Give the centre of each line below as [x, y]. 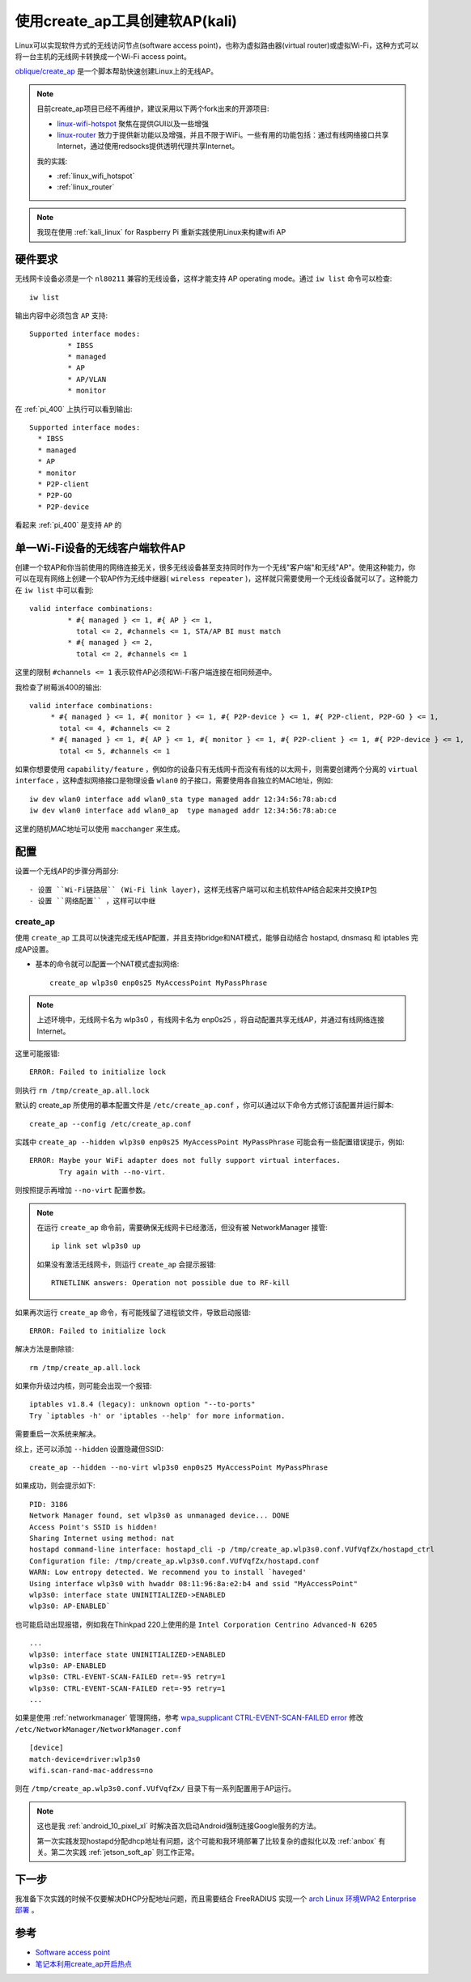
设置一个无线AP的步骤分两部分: [67, 871]
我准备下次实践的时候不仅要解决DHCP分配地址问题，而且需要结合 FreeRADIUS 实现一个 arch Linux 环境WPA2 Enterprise [216, 1899]
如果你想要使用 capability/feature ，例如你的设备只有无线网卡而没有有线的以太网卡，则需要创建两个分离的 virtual [216, 769]
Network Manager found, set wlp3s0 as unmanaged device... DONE [160, 1516]
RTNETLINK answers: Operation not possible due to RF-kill [171, 1283]
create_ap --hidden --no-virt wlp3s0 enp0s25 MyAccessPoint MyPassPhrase [179, 1468]
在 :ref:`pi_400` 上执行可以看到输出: [74, 409]
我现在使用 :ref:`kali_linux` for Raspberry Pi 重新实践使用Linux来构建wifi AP [161, 232]
